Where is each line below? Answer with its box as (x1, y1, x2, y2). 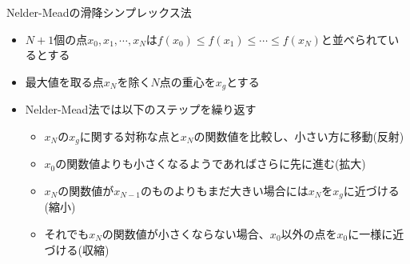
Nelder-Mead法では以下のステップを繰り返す (25, 101, 257, 118)
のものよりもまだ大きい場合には (140, 182, 308, 198)
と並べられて (320, 30, 388, 47)
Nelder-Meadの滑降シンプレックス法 (6, 4, 192, 20)
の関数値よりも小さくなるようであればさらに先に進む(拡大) (55, 155, 366, 172)
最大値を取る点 (25, 73, 104, 90)
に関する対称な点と (79, 127, 181, 144)
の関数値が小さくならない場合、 (102, 225, 270, 242)
